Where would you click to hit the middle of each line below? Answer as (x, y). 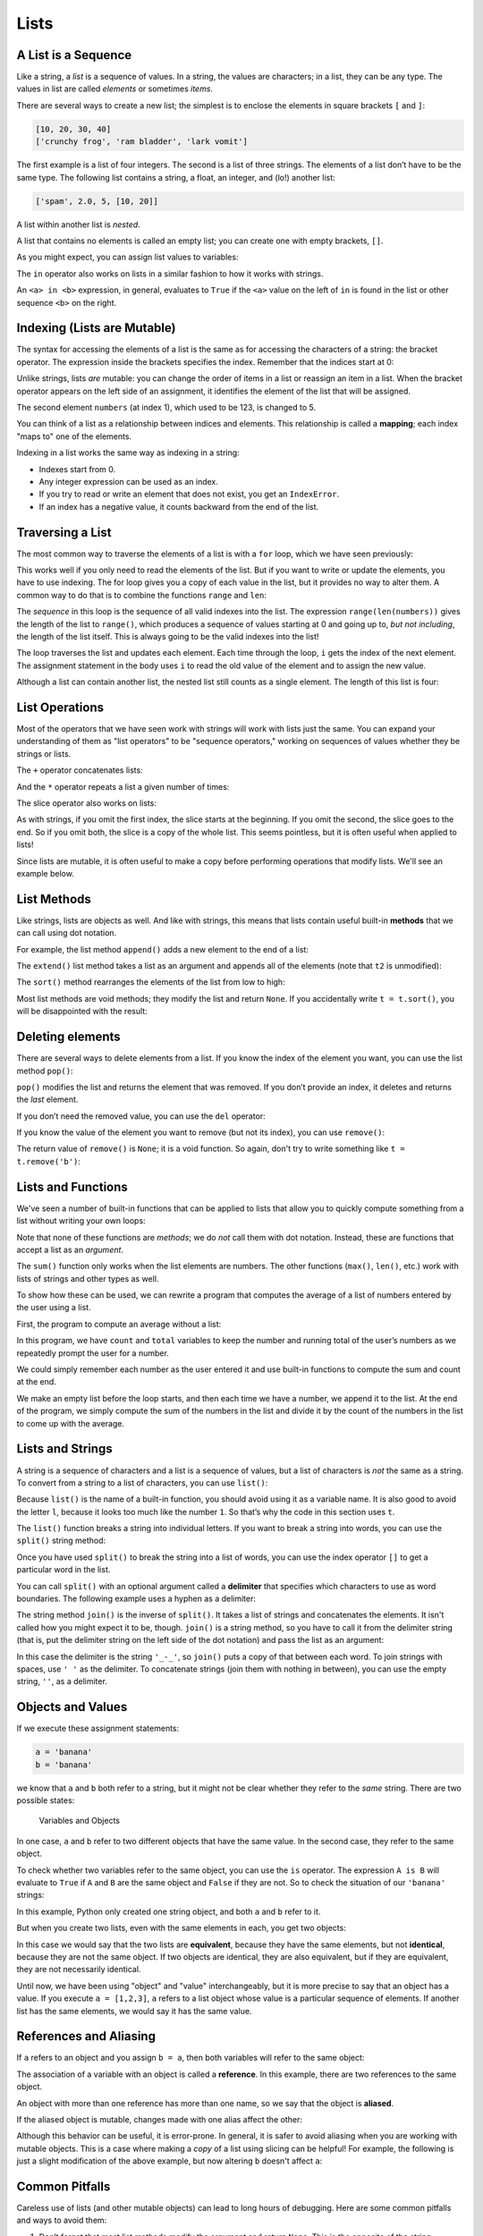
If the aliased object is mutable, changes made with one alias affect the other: (160, 2119)
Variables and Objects (80, 1821)
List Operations (60, 707)
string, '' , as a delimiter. (62, 1681)
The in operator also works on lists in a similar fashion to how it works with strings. (170, 274)
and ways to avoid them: (62, 2220)
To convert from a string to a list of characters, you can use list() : (142, 1482)
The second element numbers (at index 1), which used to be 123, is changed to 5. (166, 407)
